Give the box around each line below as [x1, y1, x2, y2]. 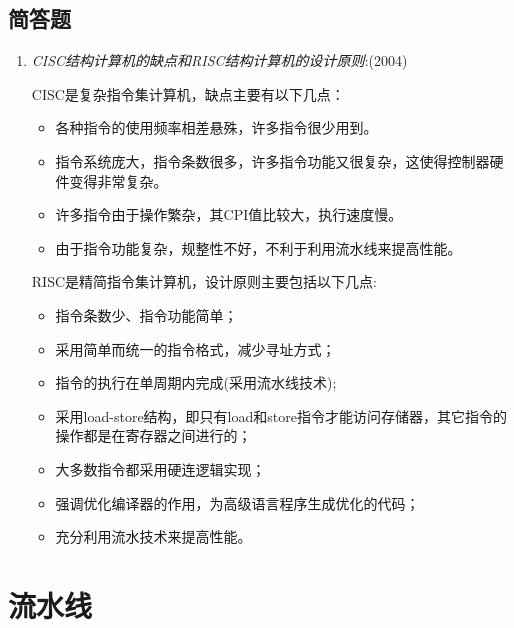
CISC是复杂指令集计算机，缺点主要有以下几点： [31, 83, 345, 104]
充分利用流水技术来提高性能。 [55, 526, 252, 547]
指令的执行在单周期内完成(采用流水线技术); [55, 372, 337, 393]
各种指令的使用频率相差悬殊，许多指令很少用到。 [55, 117, 378, 138]
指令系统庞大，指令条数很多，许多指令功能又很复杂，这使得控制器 [55, 150, 490, 171]
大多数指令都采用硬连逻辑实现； [55, 458, 266, 479]
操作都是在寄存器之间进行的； [55, 425, 252, 446]
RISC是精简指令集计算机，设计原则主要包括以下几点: [31, 271, 377, 292]
